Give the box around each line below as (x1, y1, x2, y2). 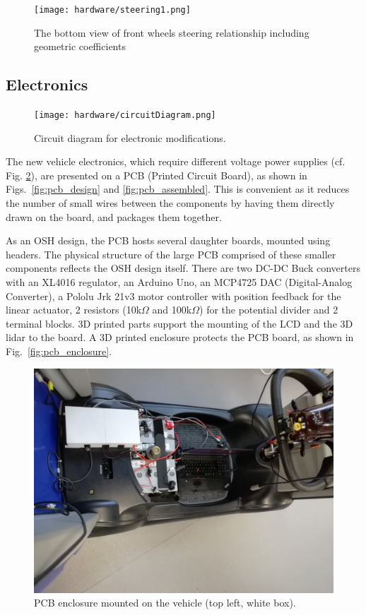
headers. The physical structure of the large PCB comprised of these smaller (6, 246, 336, 261)
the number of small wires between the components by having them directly (6, 196, 335, 210)
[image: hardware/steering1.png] (34, 5, 191, 15)
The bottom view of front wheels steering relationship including (34, 25, 309, 40)
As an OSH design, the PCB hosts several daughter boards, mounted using (6, 233, 331, 248)
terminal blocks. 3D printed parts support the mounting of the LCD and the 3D (6, 316, 353, 330)
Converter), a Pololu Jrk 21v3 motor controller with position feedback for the (6, 288, 341, 303)
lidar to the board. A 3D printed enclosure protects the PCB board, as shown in (6, 330, 354, 345)
